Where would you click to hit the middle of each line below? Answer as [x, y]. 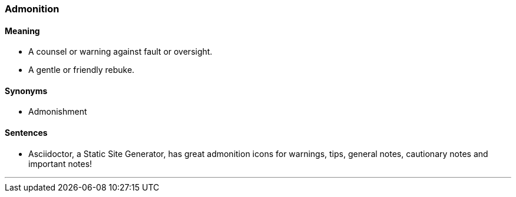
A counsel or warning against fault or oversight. [120, 52]
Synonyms [26, 91]
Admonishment [58, 112]
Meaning [22, 31]
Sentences [26, 133]
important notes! [60, 163]
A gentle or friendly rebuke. [82, 70]
